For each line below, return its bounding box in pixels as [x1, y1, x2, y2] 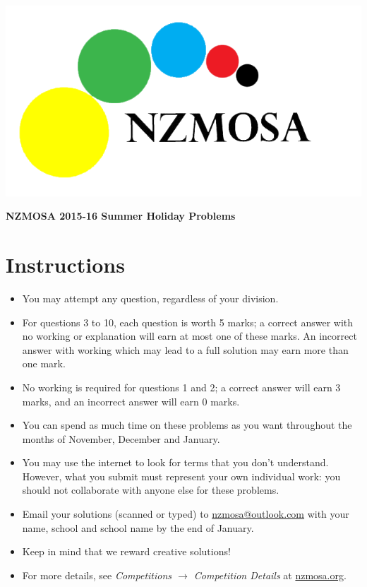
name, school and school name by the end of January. [22, 520, 254, 535]
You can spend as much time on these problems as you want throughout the [22, 417, 352, 432]
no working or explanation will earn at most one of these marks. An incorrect [22, 328, 357, 343]
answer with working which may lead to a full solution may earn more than [22, 342, 349, 357]
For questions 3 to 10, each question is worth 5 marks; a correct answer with [22, 314, 354, 329]
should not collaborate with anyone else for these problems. [22, 482, 279, 497]
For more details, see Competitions [22, 567, 172, 582]
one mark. [22, 356, 66, 371]
